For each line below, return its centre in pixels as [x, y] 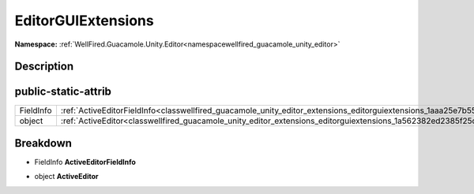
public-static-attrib [63, 92]
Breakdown [43, 143]
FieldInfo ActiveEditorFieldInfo [85, 162]
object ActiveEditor [66, 177]
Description [44, 67]
